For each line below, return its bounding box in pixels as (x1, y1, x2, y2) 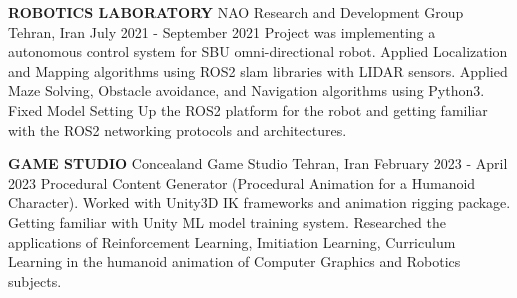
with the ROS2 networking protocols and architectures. (8, 119, 347, 140)
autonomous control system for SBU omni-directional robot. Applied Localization (8, 41, 508, 62)
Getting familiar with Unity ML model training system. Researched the (8, 211, 446, 232)
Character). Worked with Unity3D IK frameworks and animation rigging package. (8, 192, 511, 213)
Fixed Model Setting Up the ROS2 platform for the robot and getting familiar (8, 99, 488, 120)
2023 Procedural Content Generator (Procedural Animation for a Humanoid (8, 172, 476, 193)
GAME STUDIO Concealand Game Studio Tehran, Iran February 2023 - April (8, 153, 508, 174)
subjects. (8, 270, 62, 291)
